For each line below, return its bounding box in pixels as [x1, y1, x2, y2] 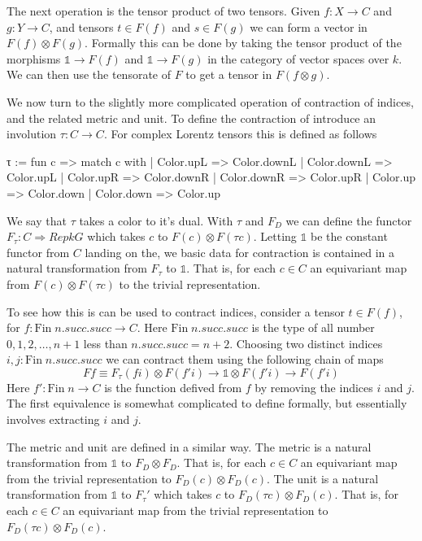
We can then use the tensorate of [7, 66, 172, 83]
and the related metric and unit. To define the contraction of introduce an [7, 109, 376, 126]
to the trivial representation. [119, 275, 261, 292]
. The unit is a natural [267, 469, 379, 486]
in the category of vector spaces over [207, 50, 389, 67]
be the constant [310, 228, 388, 245]
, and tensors [49, 18, 114, 35]
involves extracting [7, 411, 100, 428]
